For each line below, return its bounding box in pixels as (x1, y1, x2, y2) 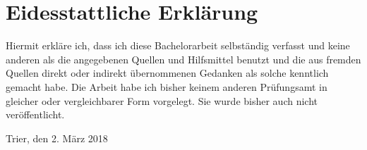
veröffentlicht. (6, 107, 65, 122)
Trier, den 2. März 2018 (6, 130, 108, 145)
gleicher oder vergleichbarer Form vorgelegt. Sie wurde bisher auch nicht (6, 93, 318, 108)
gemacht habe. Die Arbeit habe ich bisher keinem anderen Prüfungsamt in (6, 79, 327, 94)
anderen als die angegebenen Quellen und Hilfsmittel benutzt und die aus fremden (6, 51, 361, 66)
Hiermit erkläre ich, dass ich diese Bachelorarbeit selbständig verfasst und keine (6, 38, 350, 53)
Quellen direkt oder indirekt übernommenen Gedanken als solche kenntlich (6, 65, 329, 80)
